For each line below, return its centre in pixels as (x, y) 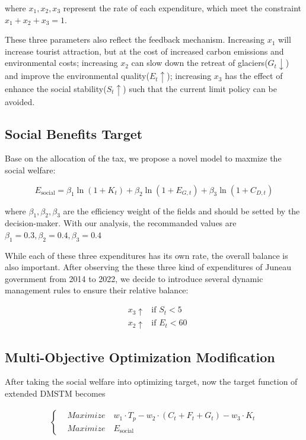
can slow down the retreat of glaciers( (200, 63)
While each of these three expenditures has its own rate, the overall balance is (146, 255)
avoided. (20, 101)
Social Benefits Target (74, 133)
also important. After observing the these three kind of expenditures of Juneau (148, 267)
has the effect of (254, 76)
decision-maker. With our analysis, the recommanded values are (121, 223)
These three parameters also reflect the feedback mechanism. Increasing (135, 39)
